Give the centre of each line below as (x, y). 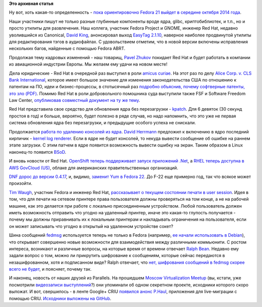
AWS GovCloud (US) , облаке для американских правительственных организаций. (94, 168)
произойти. (21, 183)
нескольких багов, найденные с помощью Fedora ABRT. (67, 48)
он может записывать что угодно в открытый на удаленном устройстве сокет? (91, 226)
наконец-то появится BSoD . (38, 152)
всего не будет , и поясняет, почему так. (50, 269)
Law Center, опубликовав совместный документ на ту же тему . (74, 100)
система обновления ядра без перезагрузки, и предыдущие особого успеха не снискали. (102, 123)
